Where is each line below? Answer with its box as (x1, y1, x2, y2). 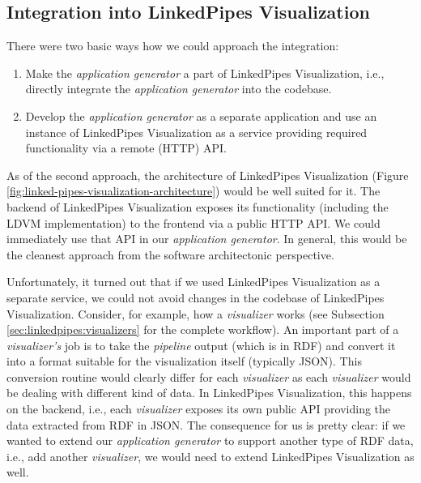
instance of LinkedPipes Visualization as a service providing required (25, 123, 368, 140)
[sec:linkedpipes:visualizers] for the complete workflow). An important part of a (6, 321, 399, 338)
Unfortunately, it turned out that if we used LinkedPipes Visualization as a (6, 273, 381, 290)
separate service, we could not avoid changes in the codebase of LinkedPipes (6, 289, 385, 306)
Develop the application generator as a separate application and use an (25, 107, 377, 124)
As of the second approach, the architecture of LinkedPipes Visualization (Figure (6, 166, 409, 183)
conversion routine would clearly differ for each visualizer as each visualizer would (6, 368, 411, 385)
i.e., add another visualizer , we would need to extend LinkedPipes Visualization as (6, 447, 415, 464)
